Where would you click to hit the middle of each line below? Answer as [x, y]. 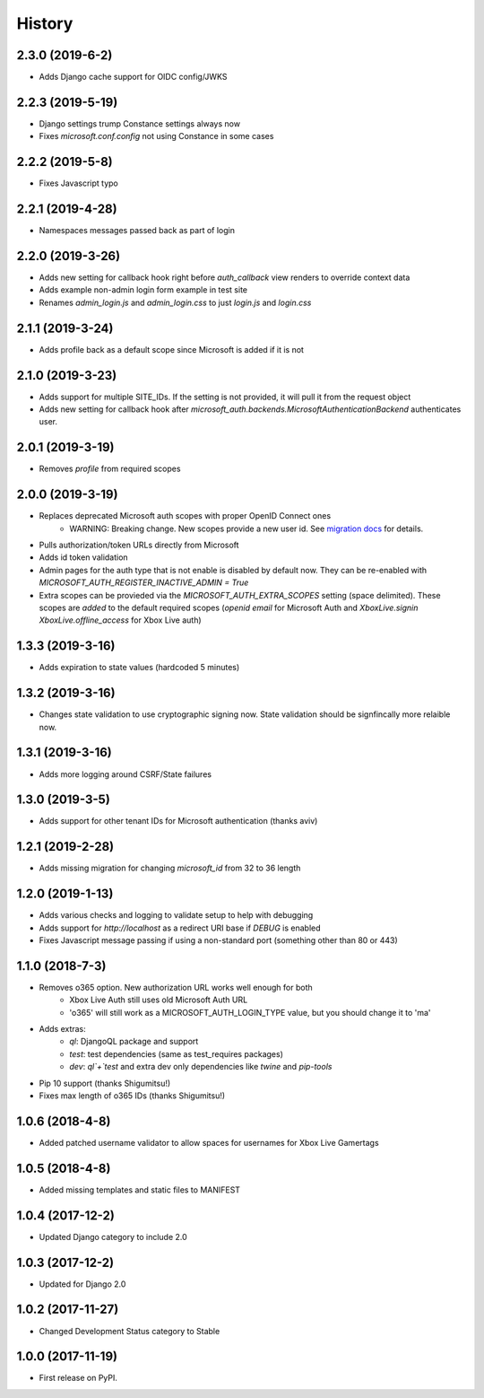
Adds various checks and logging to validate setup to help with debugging [176, 915]
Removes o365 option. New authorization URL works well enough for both [176, 987]
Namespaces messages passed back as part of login [137, 231]
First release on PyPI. [78, 1378]
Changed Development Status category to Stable [130, 1331]
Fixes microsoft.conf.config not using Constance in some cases [156, 136]
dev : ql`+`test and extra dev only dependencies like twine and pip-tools [201, 1067]
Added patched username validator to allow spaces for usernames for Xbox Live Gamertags [209, 1142]
